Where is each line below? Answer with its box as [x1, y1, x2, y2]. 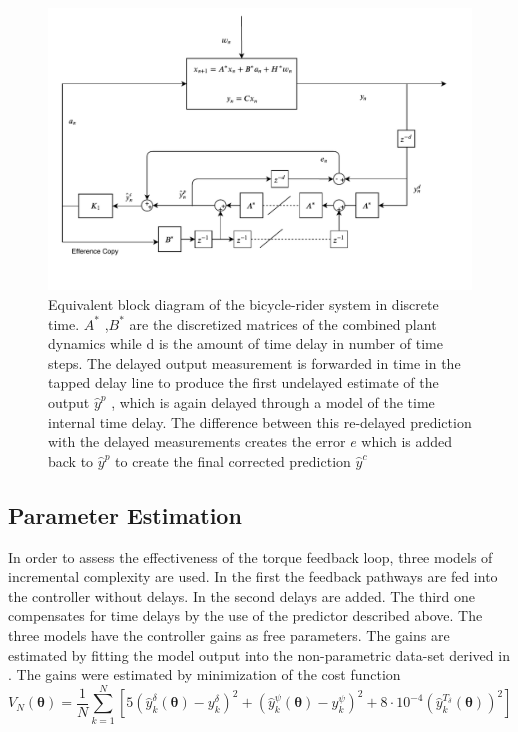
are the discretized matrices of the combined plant [129, 313, 437, 334]
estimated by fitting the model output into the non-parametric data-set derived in [8, 644, 510, 665]
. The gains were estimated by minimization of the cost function [8, 664, 401, 685]
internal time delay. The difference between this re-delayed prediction [48, 411, 472, 432]
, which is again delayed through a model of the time [111, 391, 435, 412]
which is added [361, 431, 453, 452]
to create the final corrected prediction [115, 450, 351, 471]
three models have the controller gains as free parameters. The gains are [8, 624, 450, 645]
